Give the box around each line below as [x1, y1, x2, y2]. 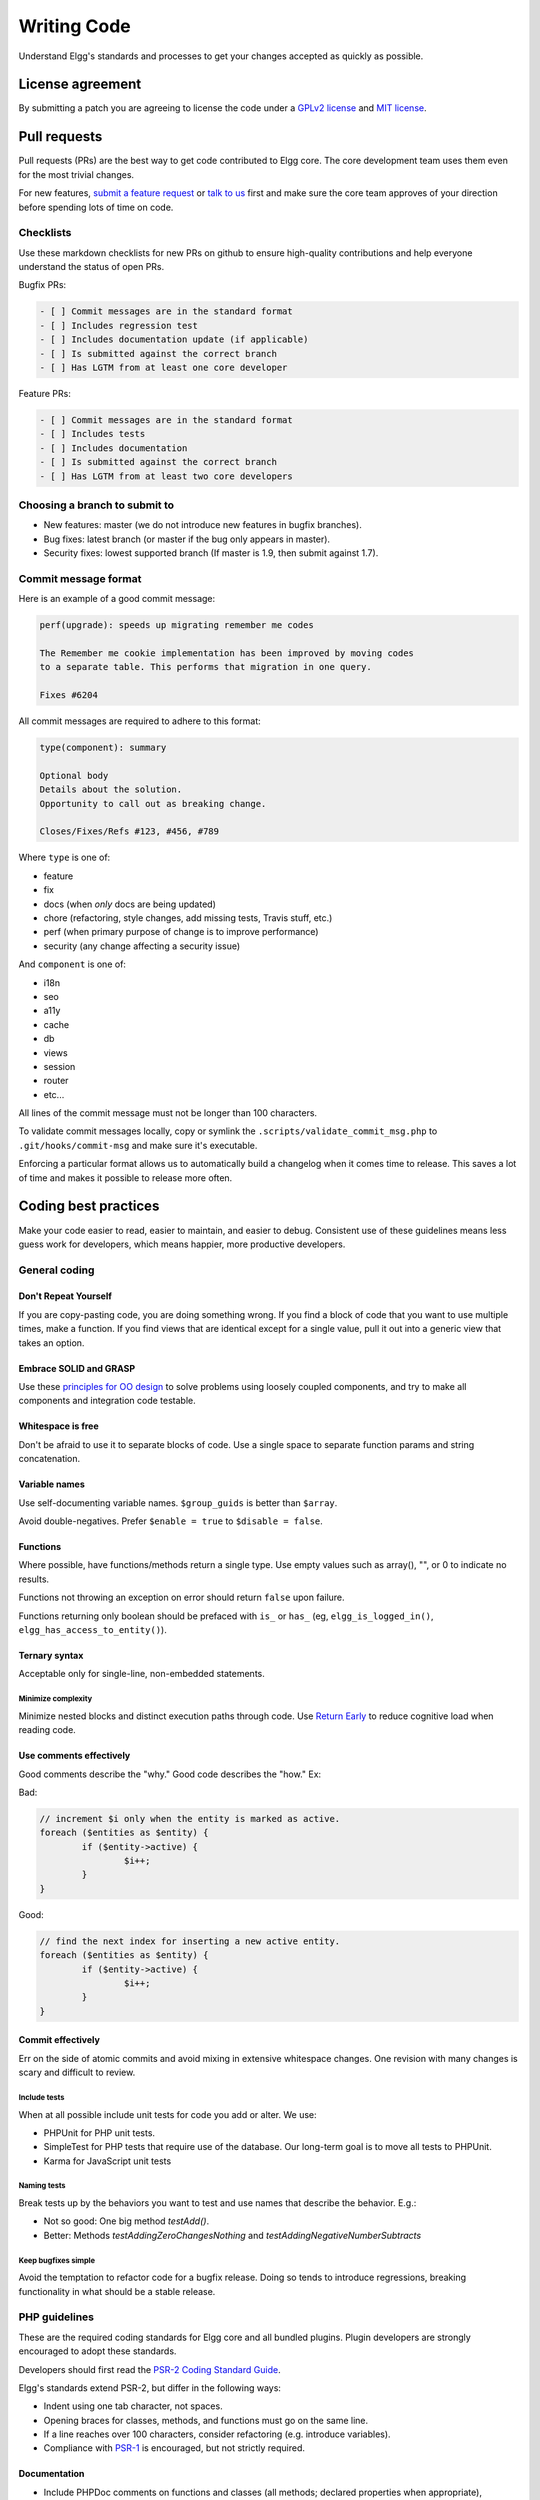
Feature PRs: [18, 387, 72, 399]
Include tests [18, 2092, 65, 2102]
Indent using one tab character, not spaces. [43, 2400, 224, 2412]
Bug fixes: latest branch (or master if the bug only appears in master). [43, 533, 330, 545]
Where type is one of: [18, 851, 111, 864]
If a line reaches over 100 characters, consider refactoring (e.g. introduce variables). [43, 2428, 391, 2440]
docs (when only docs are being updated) [43, 898, 217, 910]
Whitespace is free [18, 1420, 99, 1432]
